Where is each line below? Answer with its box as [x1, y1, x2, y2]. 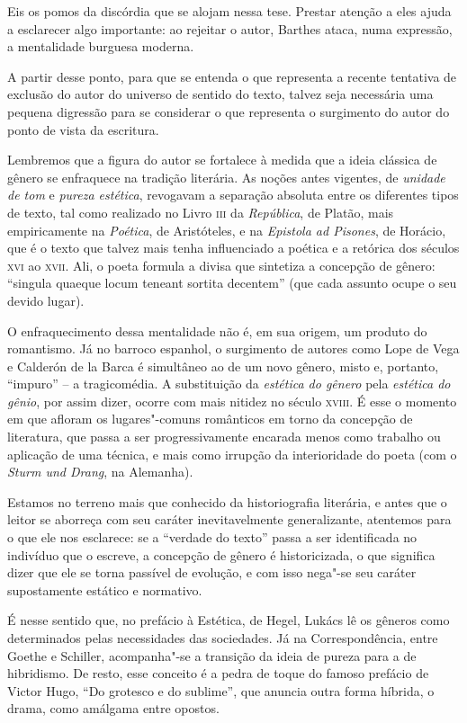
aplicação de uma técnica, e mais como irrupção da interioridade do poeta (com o [7, 444, 457, 463]
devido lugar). [7, 290, 85, 309]
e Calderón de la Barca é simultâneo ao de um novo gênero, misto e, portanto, [7, 356, 439, 375]
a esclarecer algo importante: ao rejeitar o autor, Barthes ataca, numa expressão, [7, 19, 453, 38]
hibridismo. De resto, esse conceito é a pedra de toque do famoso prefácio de [7, 664, 429, 683]
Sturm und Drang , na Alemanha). [7, 462, 193, 481]
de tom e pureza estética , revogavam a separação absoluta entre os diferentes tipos [7, 185, 459, 204]
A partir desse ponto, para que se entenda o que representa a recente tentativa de [7, 67, 457, 85]
